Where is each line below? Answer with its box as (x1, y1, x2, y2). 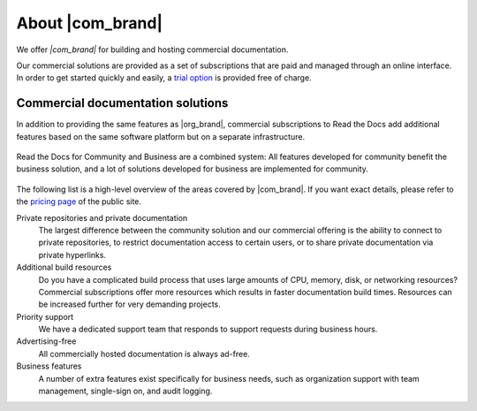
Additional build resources (16, 262, 112, 273)
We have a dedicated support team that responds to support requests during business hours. (38, 323, 378, 335)
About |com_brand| (16, 13, 163, 33)
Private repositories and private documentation (16, 212, 188, 223)
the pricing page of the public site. (16, 196, 141, 207)
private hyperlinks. (38, 249, 106, 260)
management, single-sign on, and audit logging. (38, 385, 213, 397)
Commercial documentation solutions (16, 95, 229, 110)
